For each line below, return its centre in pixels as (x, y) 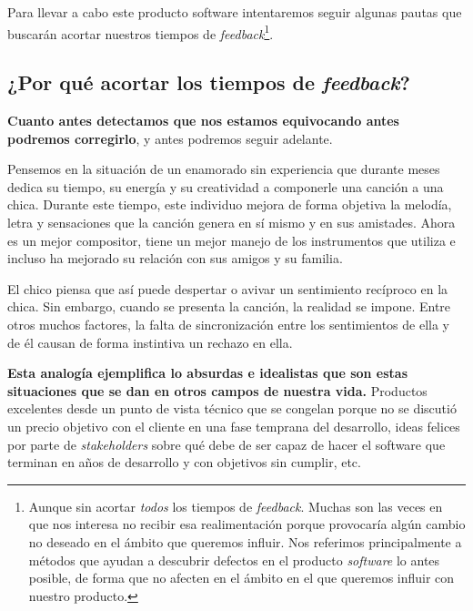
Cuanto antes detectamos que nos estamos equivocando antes (203, 121)
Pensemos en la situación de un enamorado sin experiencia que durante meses (224, 169)
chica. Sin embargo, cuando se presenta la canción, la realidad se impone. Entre (229, 306)
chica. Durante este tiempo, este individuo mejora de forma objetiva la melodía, (230, 204)
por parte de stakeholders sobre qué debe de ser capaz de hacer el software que (226, 444)
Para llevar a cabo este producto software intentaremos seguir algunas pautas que (235, 12)
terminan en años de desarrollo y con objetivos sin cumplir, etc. (184, 462)
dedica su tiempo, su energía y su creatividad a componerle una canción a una (226, 186)
